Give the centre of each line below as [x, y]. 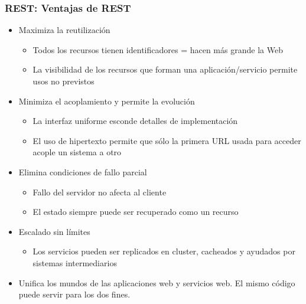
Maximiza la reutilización [64, 30]
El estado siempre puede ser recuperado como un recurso [136, 212]
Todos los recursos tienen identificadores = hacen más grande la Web [158, 49]
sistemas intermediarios [75, 262]
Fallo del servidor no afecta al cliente [100, 192]
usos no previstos [64, 81]
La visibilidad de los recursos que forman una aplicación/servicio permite [165, 69]
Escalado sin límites [54, 231]
